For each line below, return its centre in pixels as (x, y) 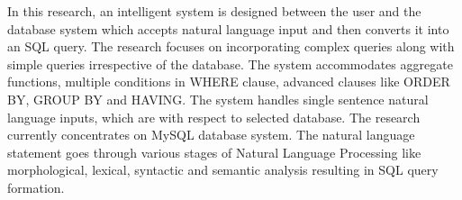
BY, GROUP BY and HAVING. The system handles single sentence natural (218, 99)
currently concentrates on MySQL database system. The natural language (211, 135)
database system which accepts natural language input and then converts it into (228, 28)
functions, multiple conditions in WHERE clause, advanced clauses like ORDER (229, 82)
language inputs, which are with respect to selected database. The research (214, 117)
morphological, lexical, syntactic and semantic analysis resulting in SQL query (223, 170)
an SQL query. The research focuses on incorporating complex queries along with (231, 46)
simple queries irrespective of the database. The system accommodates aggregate (230, 64)
